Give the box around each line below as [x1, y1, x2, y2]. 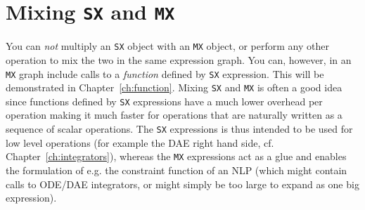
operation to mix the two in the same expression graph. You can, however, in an [6, 52, 352, 67]
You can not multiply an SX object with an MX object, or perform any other [6, 39, 329, 53]
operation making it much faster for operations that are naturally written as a [6, 107, 342, 122]
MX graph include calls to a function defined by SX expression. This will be [6, 66, 324, 81]
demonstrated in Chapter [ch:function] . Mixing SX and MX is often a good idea [6, 80, 342, 95]
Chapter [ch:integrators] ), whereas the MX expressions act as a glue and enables [6, 149, 347, 164]
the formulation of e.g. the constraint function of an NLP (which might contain [6, 162, 347, 177]
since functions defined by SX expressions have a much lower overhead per [6, 93, 323, 108]
